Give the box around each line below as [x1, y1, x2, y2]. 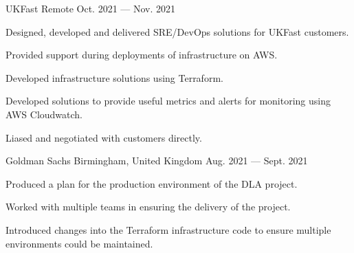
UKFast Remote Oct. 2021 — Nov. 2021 [5, 1, 176, 15]
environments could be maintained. [5, 236, 153, 250]
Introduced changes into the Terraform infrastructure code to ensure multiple [5, 222, 331, 236]
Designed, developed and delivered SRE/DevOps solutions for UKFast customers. [5, 24, 349, 38]
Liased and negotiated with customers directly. [5, 130, 202, 144]
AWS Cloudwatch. [5, 107, 83, 121]
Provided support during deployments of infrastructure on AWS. [5, 47, 278, 62]
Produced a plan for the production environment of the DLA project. [5, 176, 298, 190]
